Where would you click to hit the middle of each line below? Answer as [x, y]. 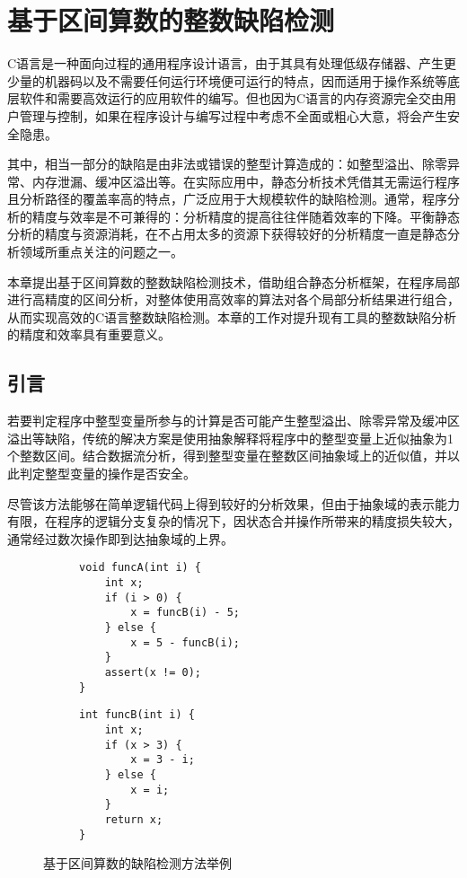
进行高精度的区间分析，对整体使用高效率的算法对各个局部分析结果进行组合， [233, 299]
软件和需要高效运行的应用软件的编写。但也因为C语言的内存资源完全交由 [232, 98]
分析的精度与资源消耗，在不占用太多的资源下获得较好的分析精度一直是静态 [227, 234]
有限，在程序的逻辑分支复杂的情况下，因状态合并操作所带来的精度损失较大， [233, 521]
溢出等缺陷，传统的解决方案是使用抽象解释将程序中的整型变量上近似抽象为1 [230, 438]
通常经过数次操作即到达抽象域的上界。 [120, 538]
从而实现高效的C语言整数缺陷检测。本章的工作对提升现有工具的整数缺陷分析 [232, 316]
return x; [134, 819]
